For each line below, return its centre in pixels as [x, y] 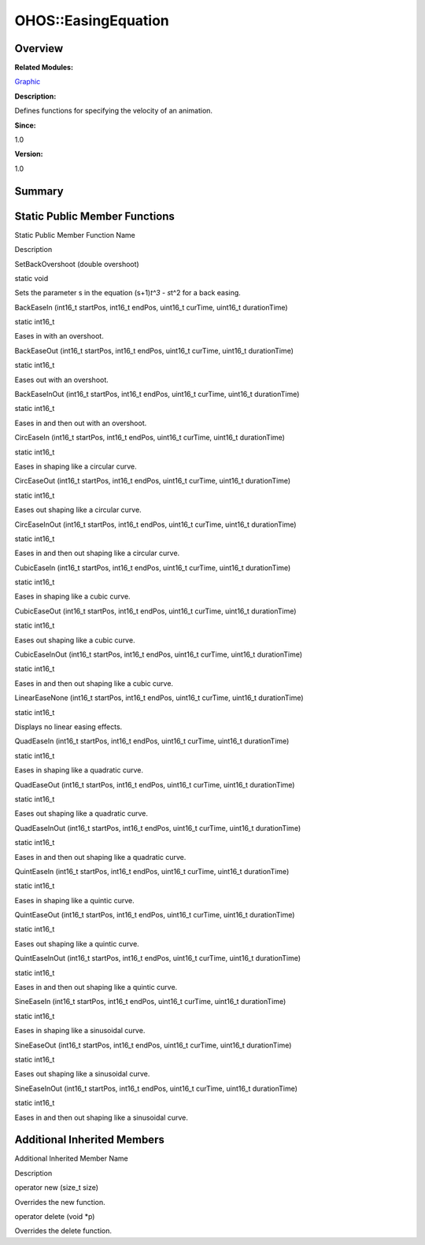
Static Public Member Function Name [75, 235]
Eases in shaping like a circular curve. [76, 466]
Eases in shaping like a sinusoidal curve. [80, 1031]
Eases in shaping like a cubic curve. [72, 597]
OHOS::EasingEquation [92, 20]
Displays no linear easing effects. [68, 727]
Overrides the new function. [60, 1202]
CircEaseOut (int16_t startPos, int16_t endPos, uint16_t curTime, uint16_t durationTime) [153, 481]
